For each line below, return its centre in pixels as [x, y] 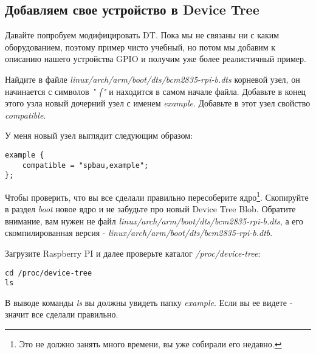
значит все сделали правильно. [62, 314]
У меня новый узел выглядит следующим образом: [99, 135]
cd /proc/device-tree [49, 273]
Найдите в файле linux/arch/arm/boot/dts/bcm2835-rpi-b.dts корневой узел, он [153, 79]
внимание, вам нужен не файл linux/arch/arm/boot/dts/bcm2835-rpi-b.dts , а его [154, 220]
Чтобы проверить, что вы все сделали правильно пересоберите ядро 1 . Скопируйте [157, 196]
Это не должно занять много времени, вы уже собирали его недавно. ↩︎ [150, 344]
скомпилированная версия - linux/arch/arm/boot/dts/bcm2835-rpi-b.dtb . [139, 233]
